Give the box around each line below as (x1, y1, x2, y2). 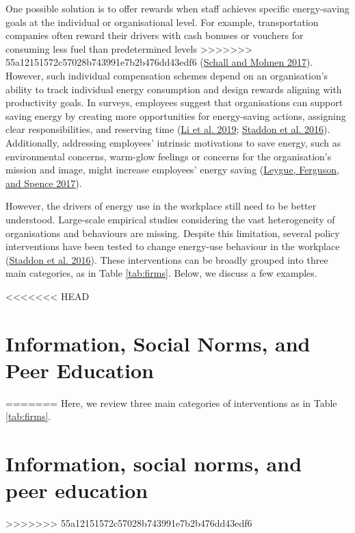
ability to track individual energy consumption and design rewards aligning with (5, 82, 342, 96)
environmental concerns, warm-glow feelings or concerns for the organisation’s (5, 149, 332, 163)
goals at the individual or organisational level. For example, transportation (5, 14, 319, 29)
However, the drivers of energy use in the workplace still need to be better (5, 199, 317, 213)
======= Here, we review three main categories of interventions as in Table (5, 395, 337, 410)
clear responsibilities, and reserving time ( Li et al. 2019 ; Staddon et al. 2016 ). (5, 122, 330, 136)
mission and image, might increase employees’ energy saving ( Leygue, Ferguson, (5, 162, 339, 177)
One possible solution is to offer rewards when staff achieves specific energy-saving (5, 1, 350, 15)
